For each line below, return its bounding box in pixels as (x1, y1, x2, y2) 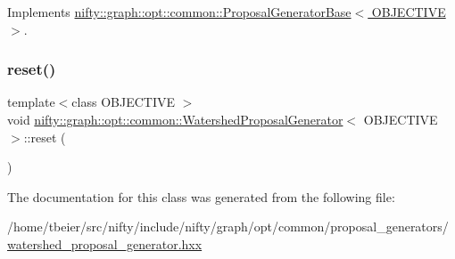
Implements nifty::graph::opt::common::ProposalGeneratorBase (7, 3, 352, 20)
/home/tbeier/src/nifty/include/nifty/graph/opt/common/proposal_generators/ (7, 217, 449, 236)
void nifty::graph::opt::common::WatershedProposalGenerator (7, 110, 343, 128)
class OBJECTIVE (71, 93, 175, 111)
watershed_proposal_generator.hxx (7, 234, 203, 253)
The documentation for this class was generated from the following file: (7, 187, 395, 206)
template (7, 93, 55, 111)
